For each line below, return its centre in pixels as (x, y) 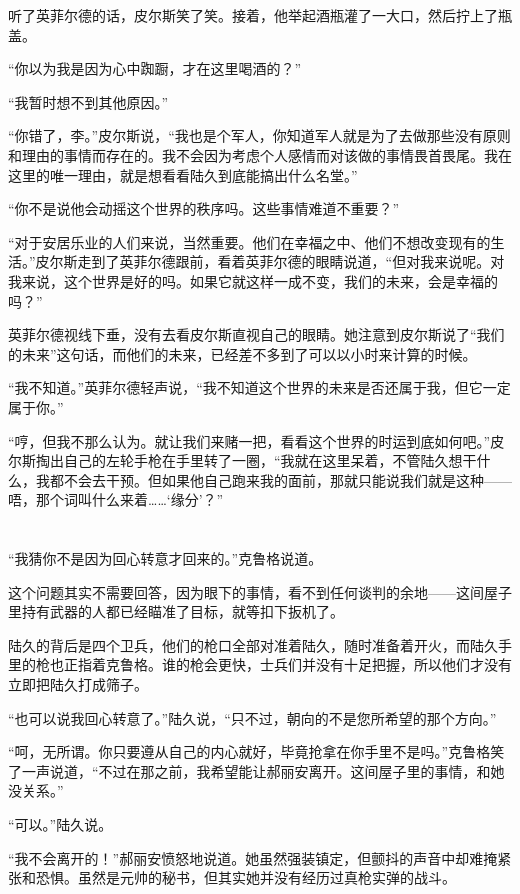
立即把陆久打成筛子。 (78, 684)
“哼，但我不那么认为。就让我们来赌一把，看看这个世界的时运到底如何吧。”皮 (256, 440)
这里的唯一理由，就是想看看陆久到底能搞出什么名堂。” (183, 174)
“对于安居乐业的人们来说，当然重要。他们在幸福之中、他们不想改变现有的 (249, 241)
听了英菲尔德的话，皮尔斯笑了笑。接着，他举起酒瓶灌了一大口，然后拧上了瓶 (260, 15)
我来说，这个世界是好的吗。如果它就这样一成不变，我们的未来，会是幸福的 (253, 280)
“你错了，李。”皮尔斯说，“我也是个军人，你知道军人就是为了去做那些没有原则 (259, 135)
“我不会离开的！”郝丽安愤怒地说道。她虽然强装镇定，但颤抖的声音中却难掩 (253, 857)
